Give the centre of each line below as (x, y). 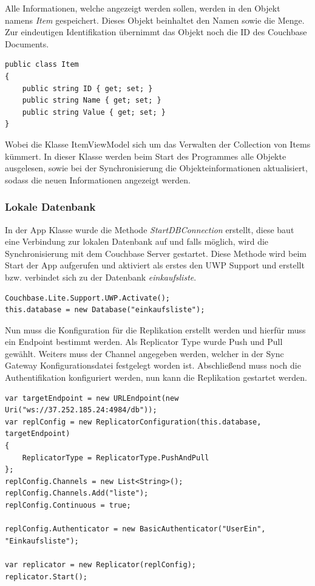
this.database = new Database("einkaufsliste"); (105, 310)
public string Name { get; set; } (92, 101)
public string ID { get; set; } (87, 88)
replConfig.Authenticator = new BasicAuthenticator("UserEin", (135, 529)
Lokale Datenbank (50, 207)
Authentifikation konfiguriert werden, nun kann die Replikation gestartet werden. (156, 377)
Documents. (27, 43)
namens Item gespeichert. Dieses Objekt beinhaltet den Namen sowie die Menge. (155, 20)
